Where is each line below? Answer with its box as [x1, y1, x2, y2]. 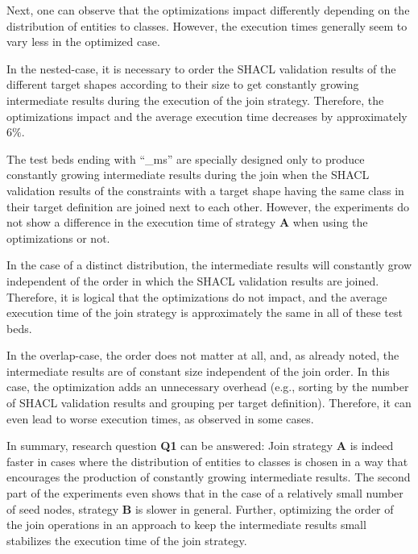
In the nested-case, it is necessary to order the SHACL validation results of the [6, 60, 396, 77]
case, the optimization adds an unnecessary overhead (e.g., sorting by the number [6, 378, 409, 395]
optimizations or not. [6, 229, 110, 246]
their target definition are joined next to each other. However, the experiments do [6, 198, 410, 215]
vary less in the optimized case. [6, 33, 160, 50]
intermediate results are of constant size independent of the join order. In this [6, 362, 390, 379]
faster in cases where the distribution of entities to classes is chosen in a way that [6, 452, 408, 469]
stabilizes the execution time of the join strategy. [6, 531, 247, 548]
